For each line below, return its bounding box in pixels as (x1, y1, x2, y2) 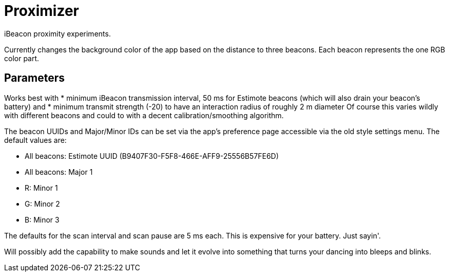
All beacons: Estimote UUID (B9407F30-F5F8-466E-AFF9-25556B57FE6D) (25, 151, 279, 160)
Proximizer (4, 2, 80, 20)
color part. (4, 53, 40, 63)
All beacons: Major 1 (25, 167, 93, 176)
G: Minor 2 (25, 199, 60, 208)
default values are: (4, 135, 67, 144)
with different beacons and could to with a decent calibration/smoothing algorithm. (4, 111, 284, 120)
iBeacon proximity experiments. (4, 29, 111, 38)
